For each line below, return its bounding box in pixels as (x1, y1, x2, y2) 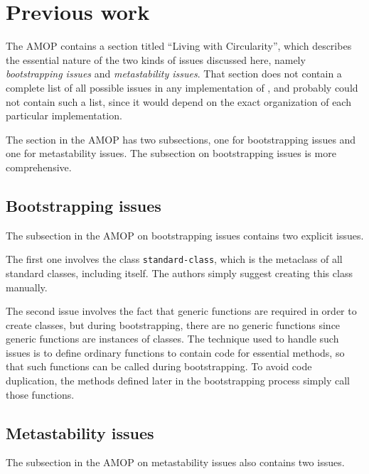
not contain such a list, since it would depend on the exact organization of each (6, 94, 351, 109)
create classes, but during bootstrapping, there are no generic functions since (6, 317, 341, 332)
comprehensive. (6, 159, 72, 174)
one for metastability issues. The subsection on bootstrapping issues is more (6, 146, 336, 161)
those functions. (6, 387, 75, 402)
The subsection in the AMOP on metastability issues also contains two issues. (6, 455, 345, 470)
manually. (6, 279, 48, 294)
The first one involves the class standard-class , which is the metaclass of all (6, 252, 343, 266)
